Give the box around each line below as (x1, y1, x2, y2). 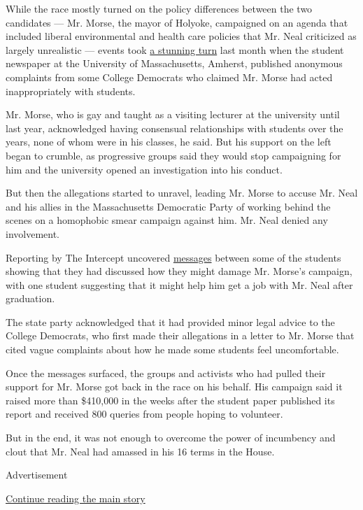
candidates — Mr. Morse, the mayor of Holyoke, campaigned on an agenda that (6, 15, 348, 29)
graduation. (6, 291, 55, 306)
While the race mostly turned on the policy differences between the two (6, 1, 313, 15)
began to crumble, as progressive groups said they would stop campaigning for (6, 148, 341, 162)
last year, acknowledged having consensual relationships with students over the (6, 120, 343, 135)
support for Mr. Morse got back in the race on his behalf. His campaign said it (6, 379, 343, 394)
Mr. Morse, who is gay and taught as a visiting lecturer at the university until (6, 107, 340, 122)
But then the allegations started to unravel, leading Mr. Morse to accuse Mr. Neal (6, 185, 358, 200)
